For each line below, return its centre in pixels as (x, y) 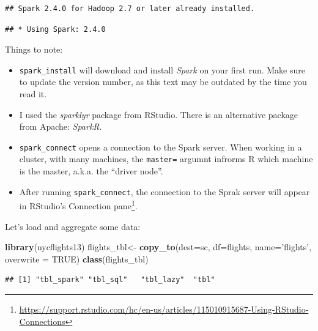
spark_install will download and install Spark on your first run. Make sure (162, 69)
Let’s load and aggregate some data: (73, 226)
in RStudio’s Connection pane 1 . (78, 205)
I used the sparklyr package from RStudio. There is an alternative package (158, 114)
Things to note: (34, 49)
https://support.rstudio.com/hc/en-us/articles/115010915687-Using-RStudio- (164, 309)
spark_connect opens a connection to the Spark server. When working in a (161, 147)
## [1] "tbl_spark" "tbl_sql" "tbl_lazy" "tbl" (110, 280)
